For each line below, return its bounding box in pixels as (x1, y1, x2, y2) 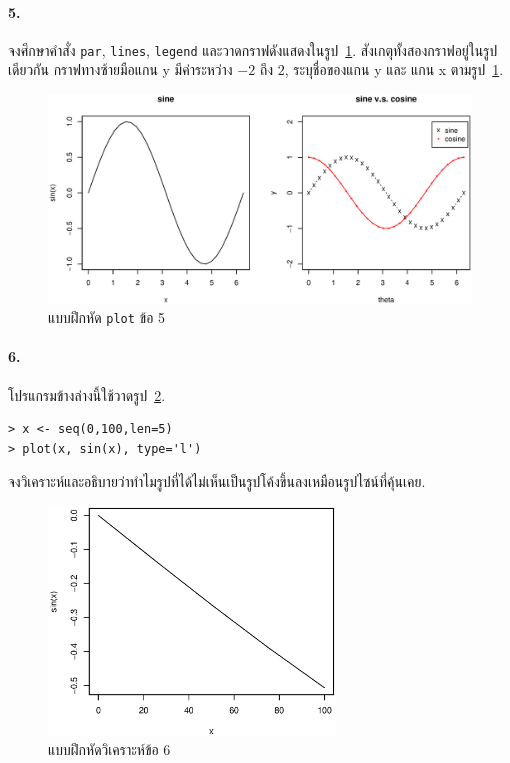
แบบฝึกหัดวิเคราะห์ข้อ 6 (48, 739, 171, 760)
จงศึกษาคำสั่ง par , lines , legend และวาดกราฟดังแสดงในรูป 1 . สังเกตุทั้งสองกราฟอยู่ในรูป (8, 39, 498, 60)
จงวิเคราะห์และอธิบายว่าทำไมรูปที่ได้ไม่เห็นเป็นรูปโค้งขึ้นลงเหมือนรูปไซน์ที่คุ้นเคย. (8, 471, 426, 492)
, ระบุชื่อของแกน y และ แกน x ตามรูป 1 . (284, 59, 504, 80)
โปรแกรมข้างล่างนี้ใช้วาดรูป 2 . (8, 384, 166, 405)
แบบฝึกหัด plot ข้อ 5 (48, 307, 166, 328)
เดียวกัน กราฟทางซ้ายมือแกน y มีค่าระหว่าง (8, 59, 233, 80)
